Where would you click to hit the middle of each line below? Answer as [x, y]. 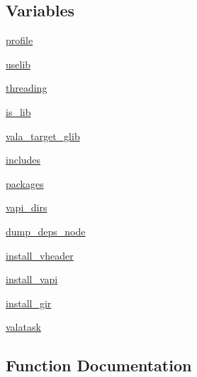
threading [27, 88]
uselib [18, 64]
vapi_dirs [27, 207]
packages [25, 183]
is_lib [18, 111]
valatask [23, 327]
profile [19, 40]
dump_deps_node [46, 231]
